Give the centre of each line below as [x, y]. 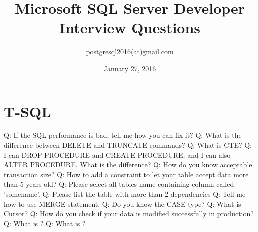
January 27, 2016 [130, 68]
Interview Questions [130, 28]
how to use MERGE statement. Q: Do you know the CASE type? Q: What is [123, 204]
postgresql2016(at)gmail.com [130, 52]
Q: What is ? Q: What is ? [45, 223]
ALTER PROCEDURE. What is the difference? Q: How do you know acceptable [128, 165]
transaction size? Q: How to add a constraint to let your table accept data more [126, 174]
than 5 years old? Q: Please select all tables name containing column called [119, 184]
